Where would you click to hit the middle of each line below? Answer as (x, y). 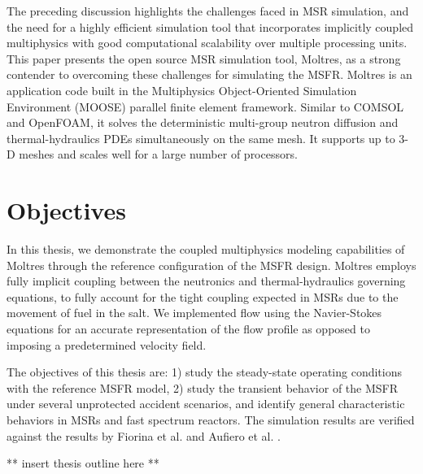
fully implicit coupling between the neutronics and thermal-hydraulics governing (206, 281)
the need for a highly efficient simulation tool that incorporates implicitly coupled (210, 26)
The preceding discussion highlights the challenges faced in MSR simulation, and (208, 11)
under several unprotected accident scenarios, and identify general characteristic (206, 404)
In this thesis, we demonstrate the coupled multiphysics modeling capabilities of (206, 249)
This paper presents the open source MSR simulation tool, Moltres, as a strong (204, 58)
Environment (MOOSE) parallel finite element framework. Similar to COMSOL (205, 106)
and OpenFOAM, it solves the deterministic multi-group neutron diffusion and (203, 122)
